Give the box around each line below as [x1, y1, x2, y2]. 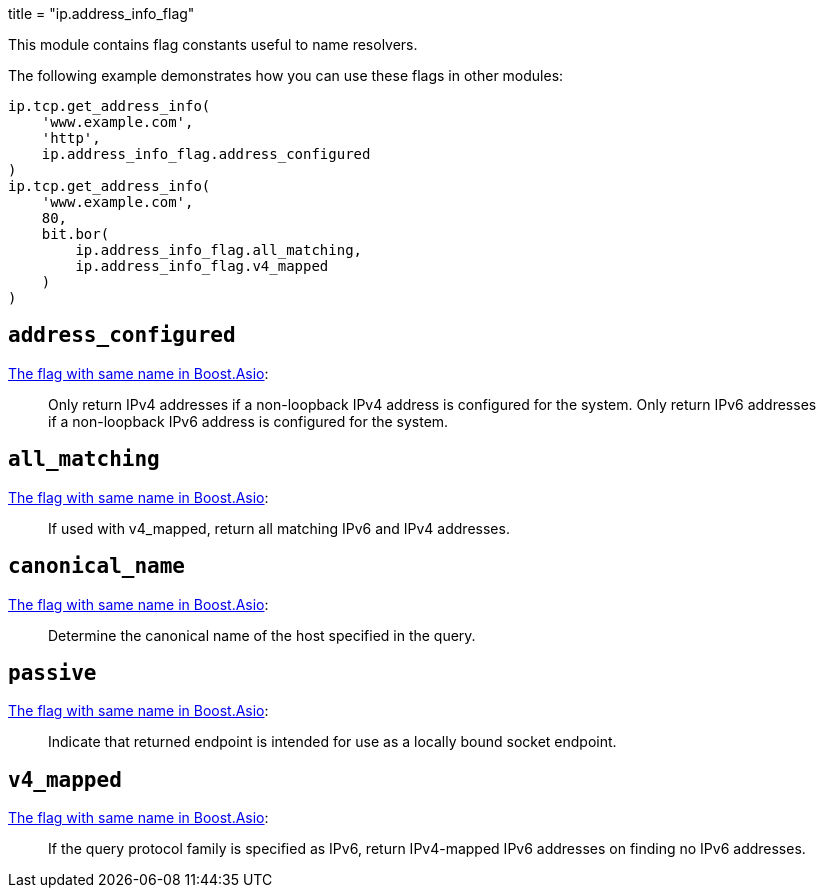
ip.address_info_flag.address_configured [41, 146, 371, 162]
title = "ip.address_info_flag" [8, 5, 195, 22]
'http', [41, 130, 101, 146]
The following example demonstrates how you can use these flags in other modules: [8, 67, 564, 84]
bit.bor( [41, 226, 110, 242]
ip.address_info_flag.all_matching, [75, 242, 363, 258]
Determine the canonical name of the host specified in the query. [48, 626, 476, 644]
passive [8, 660, 97, 685]
